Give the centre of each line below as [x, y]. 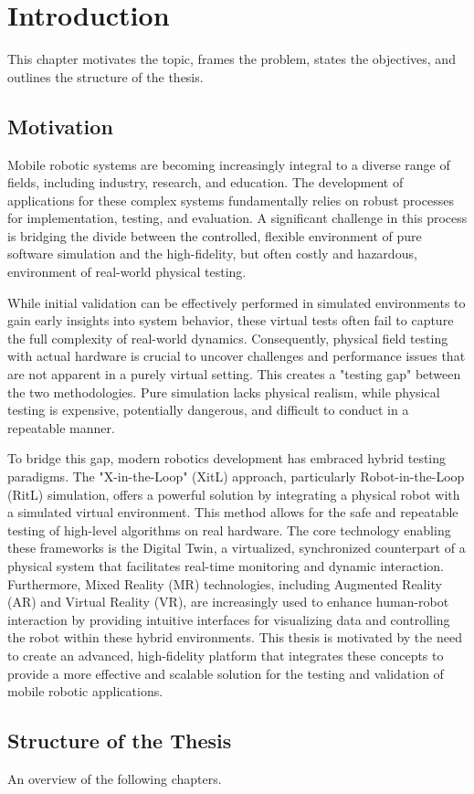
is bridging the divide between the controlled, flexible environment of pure [215, 235]
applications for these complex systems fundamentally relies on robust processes [231, 200]
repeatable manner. [61, 427]
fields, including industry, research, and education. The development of [205, 182]
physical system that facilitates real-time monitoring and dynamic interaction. [226, 565]
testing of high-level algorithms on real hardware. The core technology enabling [229, 529]
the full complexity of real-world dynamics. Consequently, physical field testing [228, 338]
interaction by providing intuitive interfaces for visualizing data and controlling [229, 619]
